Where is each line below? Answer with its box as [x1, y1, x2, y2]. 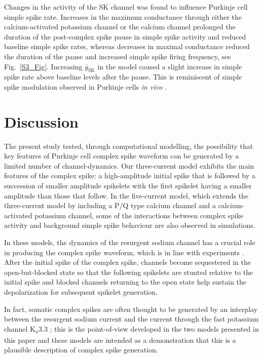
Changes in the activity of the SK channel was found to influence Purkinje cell [4, 2, 248, 12]
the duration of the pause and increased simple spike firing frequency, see [4, 51, 231, 61]
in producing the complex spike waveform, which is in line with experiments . [4, 247, 244, 257]
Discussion [4, 111, 79, 132]
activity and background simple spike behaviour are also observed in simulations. [4, 220, 255, 230]
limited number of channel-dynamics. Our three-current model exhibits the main [4, 160, 254, 171]
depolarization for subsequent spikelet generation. [4, 286, 158, 297]
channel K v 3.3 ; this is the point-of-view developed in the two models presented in [4, 323, 259, 335]
